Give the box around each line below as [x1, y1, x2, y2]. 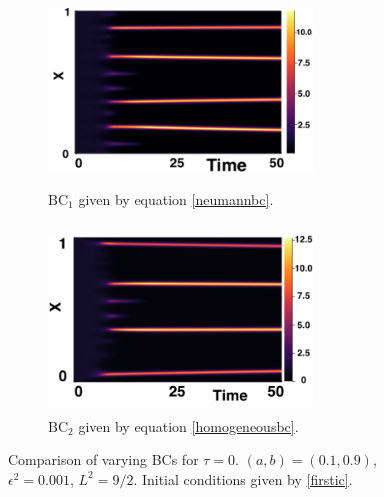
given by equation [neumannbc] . [78, 188, 274, 209]
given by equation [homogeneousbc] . [78, 415, 299, 436]
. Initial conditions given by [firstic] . [133, 468, 353, 489]
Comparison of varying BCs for [8, 449, 199, 470]
